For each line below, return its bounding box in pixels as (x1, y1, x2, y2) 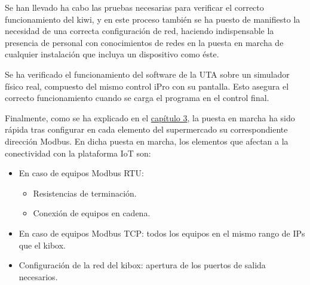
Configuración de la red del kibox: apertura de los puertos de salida (19, 259, 266, 271)
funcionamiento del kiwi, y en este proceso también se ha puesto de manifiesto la (5, 13, 300, 25)
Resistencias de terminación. (33, 186, 137, 199)
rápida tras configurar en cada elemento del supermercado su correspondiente (5, 123, 288, 136)
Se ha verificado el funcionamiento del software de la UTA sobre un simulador (5, 68, 290, 80)
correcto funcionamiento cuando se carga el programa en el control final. (5, 91, 269, 104)
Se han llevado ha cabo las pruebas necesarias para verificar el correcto (5, 1, 264, 13)
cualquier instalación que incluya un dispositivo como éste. (5, 48, 219, 60)
